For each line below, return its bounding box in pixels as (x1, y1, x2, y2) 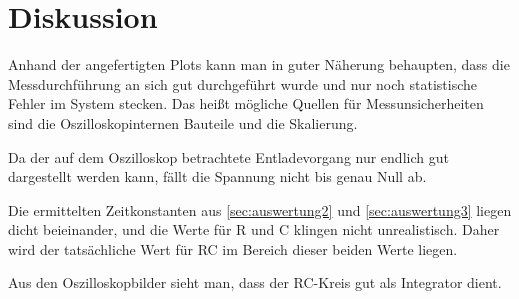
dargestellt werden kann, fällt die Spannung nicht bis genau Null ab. (8, 166, 427, 187)
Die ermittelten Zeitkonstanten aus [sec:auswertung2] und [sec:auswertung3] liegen (8, 199, 512, 220)
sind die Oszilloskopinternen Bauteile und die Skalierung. (8, 112, 358, 133)
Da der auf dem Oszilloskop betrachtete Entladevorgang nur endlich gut (8, 146, 449, 167)
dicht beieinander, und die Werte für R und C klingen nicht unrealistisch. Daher (8, 219, 500, 240)
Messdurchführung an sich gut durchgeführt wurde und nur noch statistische (8, 73, 477, 94)
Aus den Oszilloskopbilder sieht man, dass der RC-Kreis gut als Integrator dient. (8, 272, 502, 293)
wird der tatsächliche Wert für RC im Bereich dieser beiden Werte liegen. (8, 238, 458, 259)
